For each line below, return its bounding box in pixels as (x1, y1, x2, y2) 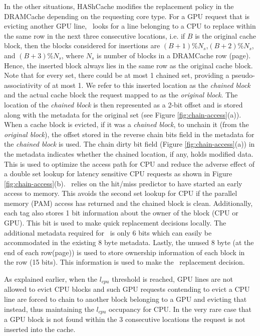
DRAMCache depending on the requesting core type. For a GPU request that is (4, 11, 250, 21)
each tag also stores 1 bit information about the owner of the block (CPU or (4, 207, 238, 218)
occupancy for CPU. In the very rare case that (108, 303, 252, 314)
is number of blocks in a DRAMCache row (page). (97, 50, 251, 60)
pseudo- (231, 70, 255, 80)
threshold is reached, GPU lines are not (112, 274, 233, 284)
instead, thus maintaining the (4, 303, 94, 314)
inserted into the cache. (4, 323, 76, 334)
